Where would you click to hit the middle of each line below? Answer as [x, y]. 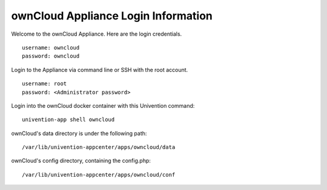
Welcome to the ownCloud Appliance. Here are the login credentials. [97, 34]
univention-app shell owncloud [68, 120]
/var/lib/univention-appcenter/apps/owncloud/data [99, 147]
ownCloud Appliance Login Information [112, 16]
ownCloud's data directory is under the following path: [79, 133]
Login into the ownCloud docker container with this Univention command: [103, 105]
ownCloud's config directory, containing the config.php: [81, 161]
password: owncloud [51, 56]
